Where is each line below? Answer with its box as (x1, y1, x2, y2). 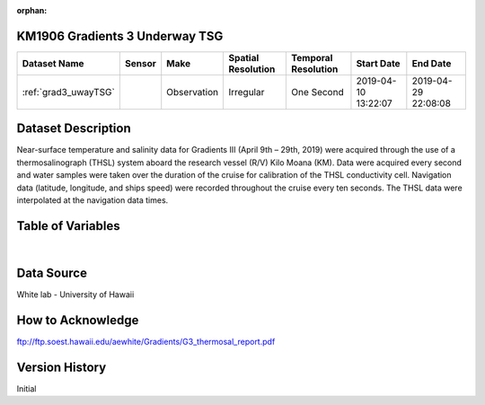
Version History (16, 359, 107, 374)
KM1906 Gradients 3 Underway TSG (16, 28, 224, 44)
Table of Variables (16, 218, 120, 233)
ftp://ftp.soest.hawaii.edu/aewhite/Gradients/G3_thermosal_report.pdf (16, 336, 276, 347)
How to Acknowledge (16, 313, 139, 328)
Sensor (124, 57, 157, 69)
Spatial (228, 51, 260, 64)
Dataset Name (22, 57, 84, 69)
